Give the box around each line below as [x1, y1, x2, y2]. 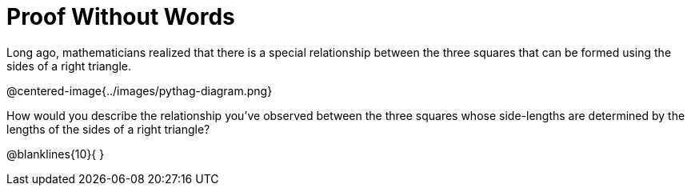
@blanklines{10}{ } [6, 146, 105, 161]
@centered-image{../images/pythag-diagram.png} [6, 83, 273, 98]
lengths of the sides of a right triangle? [6, 122, 210, 136]
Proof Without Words [6, 3, 235, 30]
